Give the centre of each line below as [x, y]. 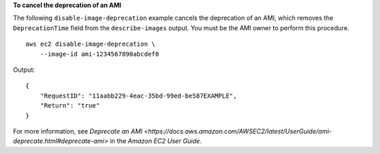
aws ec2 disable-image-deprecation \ [91, 44]
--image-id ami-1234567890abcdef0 [100, 54]
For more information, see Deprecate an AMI [78, 131]
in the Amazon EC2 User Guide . [156, 141]
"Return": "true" [70, 106]
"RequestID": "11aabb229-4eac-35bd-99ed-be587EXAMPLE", [138, 96]
